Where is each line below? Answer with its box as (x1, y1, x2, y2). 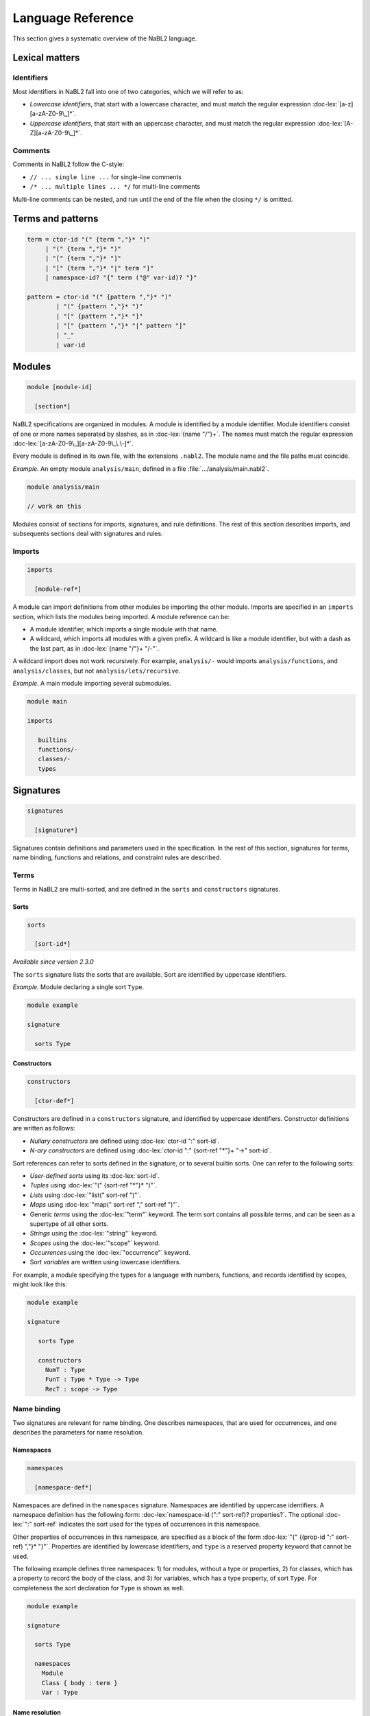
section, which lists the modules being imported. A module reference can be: (12, 612, 230, 621)
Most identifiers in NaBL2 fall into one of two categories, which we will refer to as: (12, 87, 244, 95)
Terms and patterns (12, 213, 99, 224)
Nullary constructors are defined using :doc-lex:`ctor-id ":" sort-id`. (29, 1137, 220, 1145)
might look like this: (12, 1280, 68, 1288)
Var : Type (41, 1689, 78, 1697)
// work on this (27, 502, 82, 510)
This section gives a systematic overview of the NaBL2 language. (12, 34, 197, 43)
